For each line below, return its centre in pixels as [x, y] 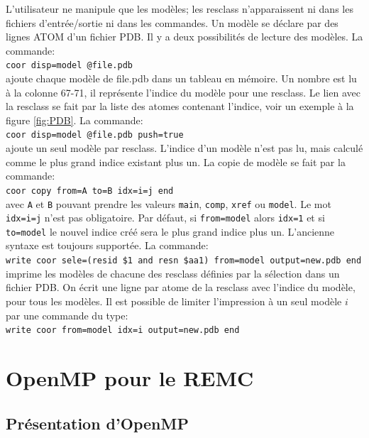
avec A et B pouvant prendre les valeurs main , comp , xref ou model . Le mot [169, 203]
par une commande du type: [67, 315]
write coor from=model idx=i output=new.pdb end [123, 330]
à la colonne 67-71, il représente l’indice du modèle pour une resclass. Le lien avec [183, 92]
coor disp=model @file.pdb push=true [95, 135]
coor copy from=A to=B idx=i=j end [90, 191]
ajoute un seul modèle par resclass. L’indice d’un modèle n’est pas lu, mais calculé [184, 148]
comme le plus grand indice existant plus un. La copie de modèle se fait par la [176, 161]
